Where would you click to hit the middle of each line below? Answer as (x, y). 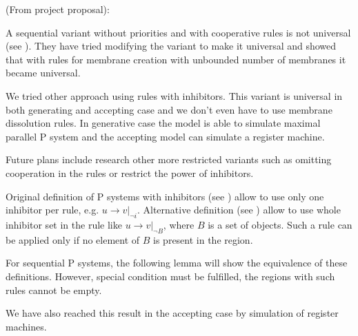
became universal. (43, 73)
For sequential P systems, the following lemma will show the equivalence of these (177, 263)
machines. (26, 326)
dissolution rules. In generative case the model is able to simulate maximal (163, 123)
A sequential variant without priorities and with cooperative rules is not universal (178, 32)
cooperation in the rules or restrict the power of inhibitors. (130, 172)
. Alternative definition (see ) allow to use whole (239, 210)
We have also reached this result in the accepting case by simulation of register (172, 313)
